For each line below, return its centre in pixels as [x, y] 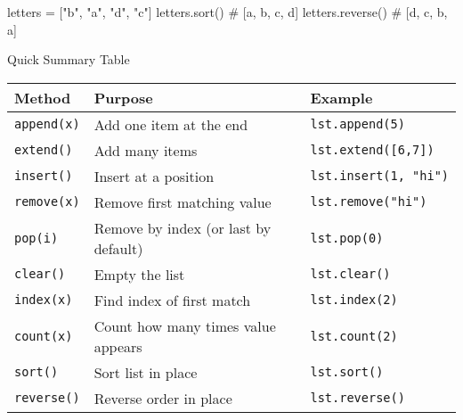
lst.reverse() [357, 398]
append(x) [47, 124]
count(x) [44, 336]
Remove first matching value [183, 202]
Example [341, 97]
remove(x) [47, 202]
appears [118, 346]
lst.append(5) [357, 124]
